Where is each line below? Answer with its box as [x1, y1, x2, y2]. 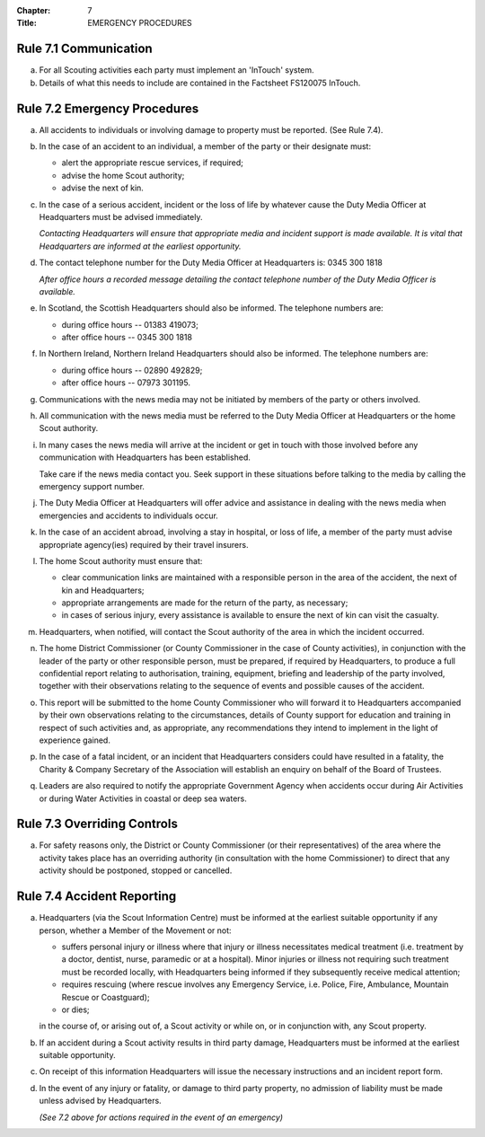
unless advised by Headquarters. [39, 1096, 162, 1106]
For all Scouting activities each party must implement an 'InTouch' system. [39, 65, 314, 75]
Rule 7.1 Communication [16, 41, 153, 57]
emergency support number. [39, 480, 145, 491]
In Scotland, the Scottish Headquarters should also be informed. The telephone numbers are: [39, 303, 384, 313]
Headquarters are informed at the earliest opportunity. [39, 241, 242, 251]
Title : [16, 18, 38, 29]
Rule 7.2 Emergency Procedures [16, 101, 199, 116]
